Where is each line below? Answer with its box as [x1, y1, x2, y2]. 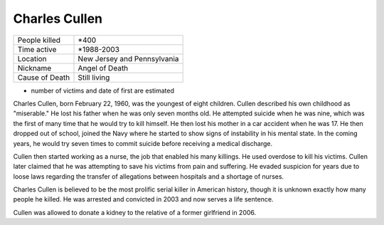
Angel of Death [78, 63, 129, 73]
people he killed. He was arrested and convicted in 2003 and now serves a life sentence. [13, 195, 274, 204]
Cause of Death [17, 72, 70, 82]
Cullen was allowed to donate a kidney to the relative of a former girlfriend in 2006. [13, 208, 257, 216]
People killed [17, 35, 60, 45]
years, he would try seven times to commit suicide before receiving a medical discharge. [13, 139, 273, 147]
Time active [17, 44, 57, 54]
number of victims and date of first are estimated [31, 86, 174, 95]
